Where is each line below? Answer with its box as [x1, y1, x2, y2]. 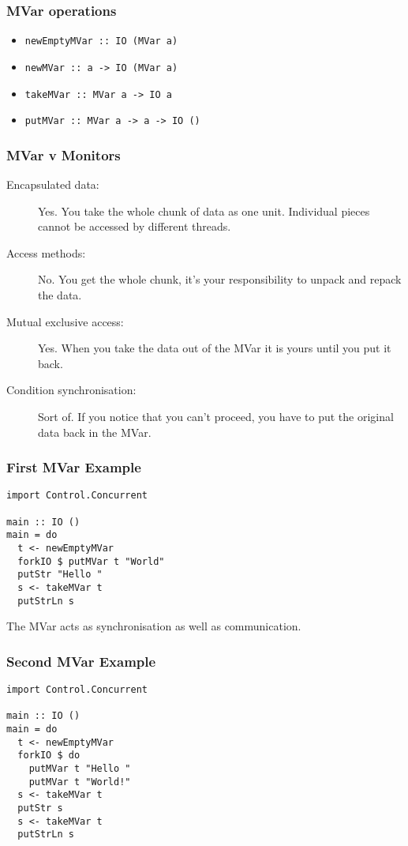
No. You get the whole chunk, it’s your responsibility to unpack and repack [38, 271, 402, 288]
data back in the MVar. [38, 423, 152, 440]
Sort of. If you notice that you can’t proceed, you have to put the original [38, 408, 394, 424]
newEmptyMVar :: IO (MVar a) [24, 36, 178, 47]
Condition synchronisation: [6, 382, 137, 398]
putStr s [17, 803, 63, 814]
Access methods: [6, 244, 86, 261]
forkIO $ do [17, 750, 80, 761]
